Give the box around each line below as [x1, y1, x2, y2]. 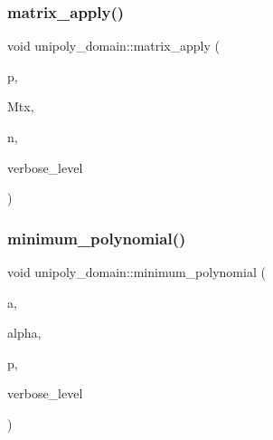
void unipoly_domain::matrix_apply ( [7, 36, 221, 55]
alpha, [7, 323, 42, 342]
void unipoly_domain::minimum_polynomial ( [7, 263, 266, 281]
